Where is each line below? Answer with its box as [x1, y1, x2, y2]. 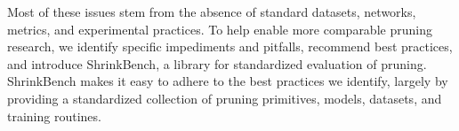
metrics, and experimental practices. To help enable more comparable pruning [7, 19, 432, 38]
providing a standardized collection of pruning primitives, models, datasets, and [7, 89, 442, 107]
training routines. [7, 106, 101, 125]
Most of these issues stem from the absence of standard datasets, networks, [7, 3, 416, 20]
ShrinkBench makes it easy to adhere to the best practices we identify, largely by [7, 72, 448, 90]
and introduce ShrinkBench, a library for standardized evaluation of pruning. [7, 54, 427, 73]
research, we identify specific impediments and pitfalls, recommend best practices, [7, 37, 453, 56]
